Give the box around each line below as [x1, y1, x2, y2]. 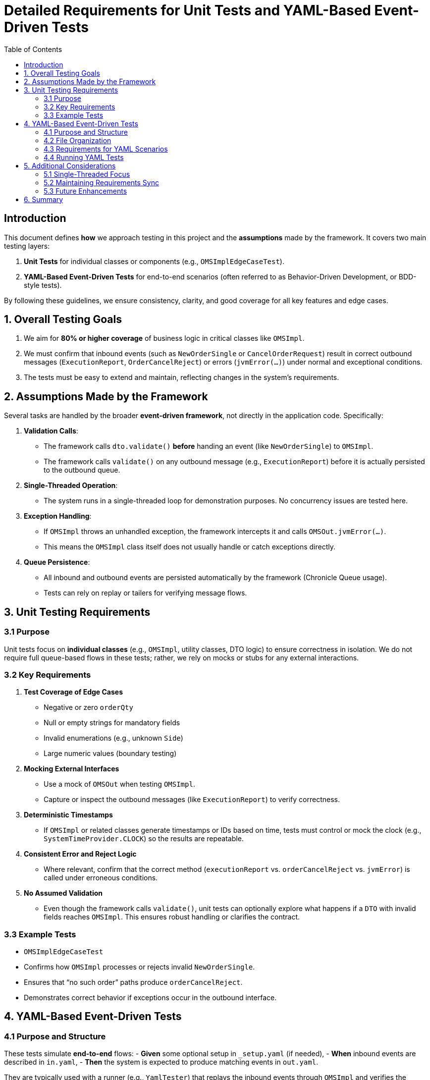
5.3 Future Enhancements [44, 186, 127, 195]
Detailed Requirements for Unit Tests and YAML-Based [4, 2, 371, 19]
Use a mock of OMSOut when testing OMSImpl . [44, 780, 195, 789]
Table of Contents [4, 45, 62, 54]
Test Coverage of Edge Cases [24, 688, 123, 697]
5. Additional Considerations [24, 161, 116, 170]
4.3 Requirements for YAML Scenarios [44, 144, 168, 153]
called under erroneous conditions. [44, 873, 158, 882]
